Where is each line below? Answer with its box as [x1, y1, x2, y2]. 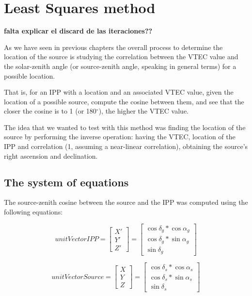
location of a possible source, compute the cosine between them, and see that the [4, 96, 244, 106]
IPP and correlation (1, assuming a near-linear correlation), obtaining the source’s [4, 141, 248, 151]
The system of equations [4, 174, 129, 189]
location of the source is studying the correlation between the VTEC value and [4, 51, 238, 62]
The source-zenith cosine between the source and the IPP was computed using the [4, 197, 248, 207]
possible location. [4, 70, 55, 81]
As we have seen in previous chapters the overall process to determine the [4, 42, 223, 52]
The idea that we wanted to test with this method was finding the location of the [4, 122, 246, 132]
